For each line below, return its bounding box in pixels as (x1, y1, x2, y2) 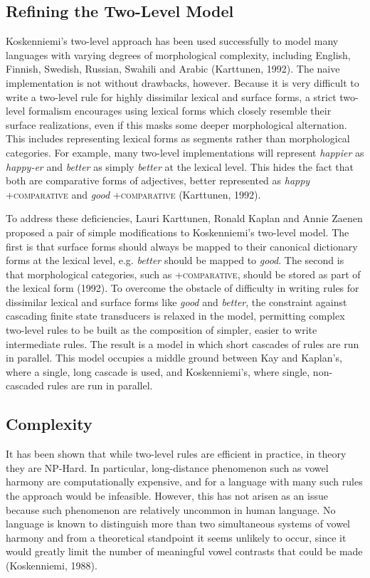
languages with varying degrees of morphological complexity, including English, (6, 47, 351, 62)
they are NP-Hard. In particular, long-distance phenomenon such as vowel (6, 460, 329, 475)
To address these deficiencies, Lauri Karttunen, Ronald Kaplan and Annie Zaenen (6, 211, 363, 226)
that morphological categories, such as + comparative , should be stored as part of (6, 266, 361, 281)
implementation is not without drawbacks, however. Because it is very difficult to (6, 75, 359, 90)
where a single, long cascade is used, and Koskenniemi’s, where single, (6, 364, 310, 379)
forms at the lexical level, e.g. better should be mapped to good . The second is (6, 253, 344, 268)
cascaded (6, 378, 44, 393)
